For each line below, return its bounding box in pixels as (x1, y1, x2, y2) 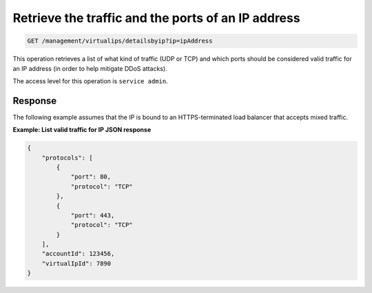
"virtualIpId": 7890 (41, 259, 112, 268)
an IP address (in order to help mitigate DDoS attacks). (12, 64, 168, 72)
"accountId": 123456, (41, 250, 115, 258)
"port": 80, (70, 173, 112, 181)
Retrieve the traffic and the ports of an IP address (12, 10, 300, 25)
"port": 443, (70, 211, 115, 219)
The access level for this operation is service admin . (12, 76, 168, 85)
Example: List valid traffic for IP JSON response (12, 126, 152, 134)
